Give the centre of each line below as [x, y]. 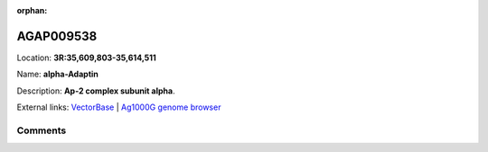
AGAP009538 [57, 36]
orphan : [32, 10]
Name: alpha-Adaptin [58, 74]
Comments [42, 130]
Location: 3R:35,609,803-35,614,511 [87, 58]
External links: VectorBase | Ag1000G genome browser [119, 107]
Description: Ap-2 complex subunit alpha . [96, 91]
